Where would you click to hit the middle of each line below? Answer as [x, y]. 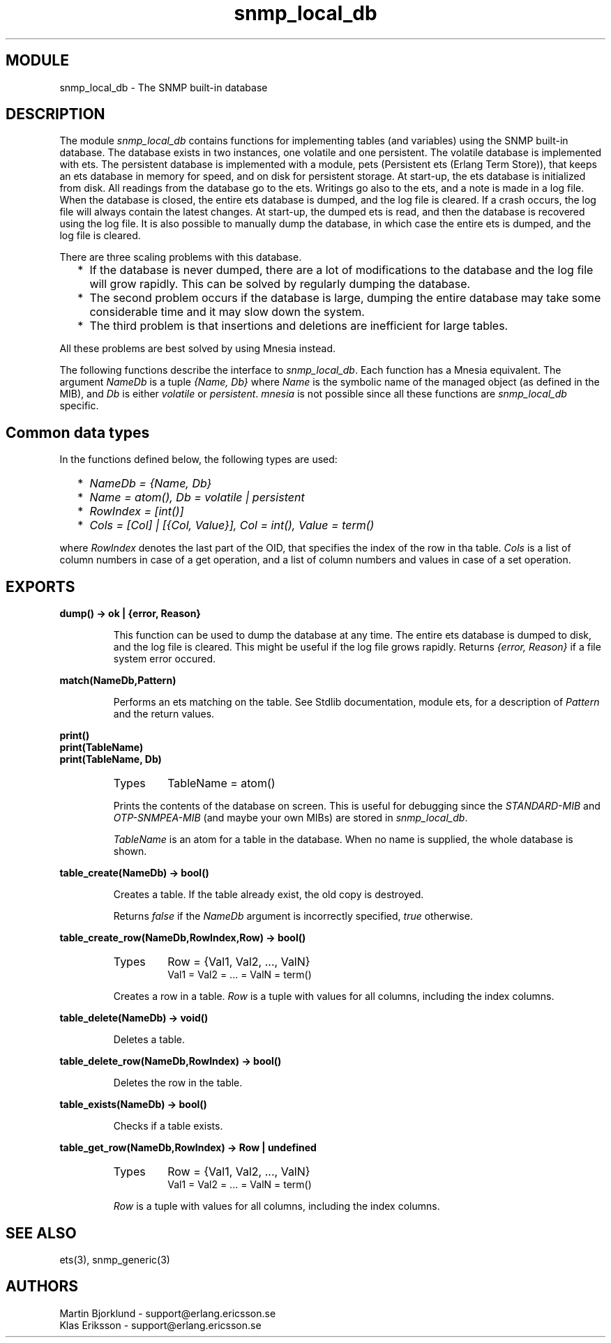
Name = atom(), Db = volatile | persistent [197, 498]
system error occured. [165, 659]
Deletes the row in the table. [178, 1083]
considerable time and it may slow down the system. [227, 312]
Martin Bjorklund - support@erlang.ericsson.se [168, 1313]
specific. [79, 406]
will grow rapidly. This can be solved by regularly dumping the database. [280, 284]
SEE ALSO [41, 1233]
